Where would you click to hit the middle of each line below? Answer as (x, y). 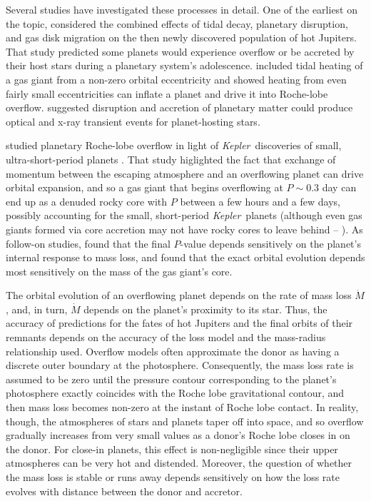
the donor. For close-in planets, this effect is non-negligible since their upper (172, 449)
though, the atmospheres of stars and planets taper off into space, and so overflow (185, 421)
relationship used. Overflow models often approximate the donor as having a (173, 351)
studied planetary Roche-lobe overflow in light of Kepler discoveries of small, (174, 145)
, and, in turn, (37, 309)
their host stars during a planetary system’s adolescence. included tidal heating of (184, 65)
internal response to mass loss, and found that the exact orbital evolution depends (185, 257)
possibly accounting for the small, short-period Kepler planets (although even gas (184, 215)
